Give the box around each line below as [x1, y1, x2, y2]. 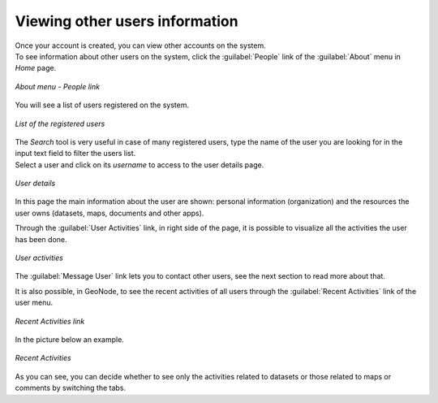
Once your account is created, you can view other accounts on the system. [15, 41, 267, 50]
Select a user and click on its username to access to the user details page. [15, 159, 264, 170]
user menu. [15, 297, 54, 308]
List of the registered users [15, 119, 105, 128]
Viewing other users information [15, 12, 238, 30]
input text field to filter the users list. [15, 149, 136, 158]
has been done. [15, 234, 68, 244]
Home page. [15, 63, 57, 73]
